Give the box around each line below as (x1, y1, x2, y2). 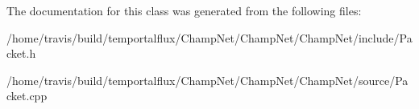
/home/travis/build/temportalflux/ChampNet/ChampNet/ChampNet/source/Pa (6, 71, 409, 88)
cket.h (6, 45, 36, 62)
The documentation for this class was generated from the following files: (6, 2, 362, 18)
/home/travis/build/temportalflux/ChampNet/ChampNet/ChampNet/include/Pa (6, 29, 413, 46)
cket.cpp (6, 87, 48, 104)
